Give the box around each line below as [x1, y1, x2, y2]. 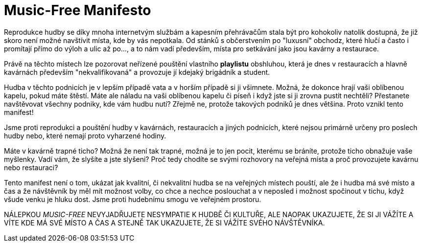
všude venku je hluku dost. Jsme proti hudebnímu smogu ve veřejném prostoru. [4, 195, 261, 203]
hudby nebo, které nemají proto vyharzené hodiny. [4, 131, 166, 140]
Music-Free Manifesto [4, 2, 151, 19]
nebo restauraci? [4, 163, 58, 172]
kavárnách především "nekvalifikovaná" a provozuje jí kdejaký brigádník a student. [4, 67, 270, 76]
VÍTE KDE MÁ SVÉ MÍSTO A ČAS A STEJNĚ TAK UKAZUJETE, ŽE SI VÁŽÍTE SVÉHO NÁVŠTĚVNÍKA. [4, 218, 325, 227]
